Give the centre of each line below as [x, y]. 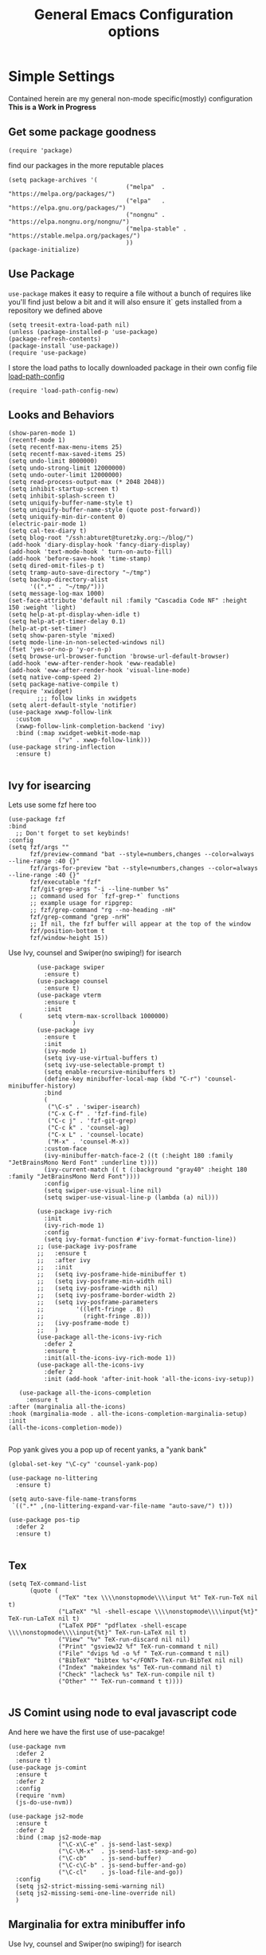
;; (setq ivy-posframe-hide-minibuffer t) [112, 1274]
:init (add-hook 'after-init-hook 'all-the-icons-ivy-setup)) [149, 1379]
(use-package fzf [37, 820]
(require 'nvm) [41, 1796]
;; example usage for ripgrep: [81, 903]
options [134, 31]
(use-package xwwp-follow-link [60, 712]
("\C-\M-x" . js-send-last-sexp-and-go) [128, 1851]
